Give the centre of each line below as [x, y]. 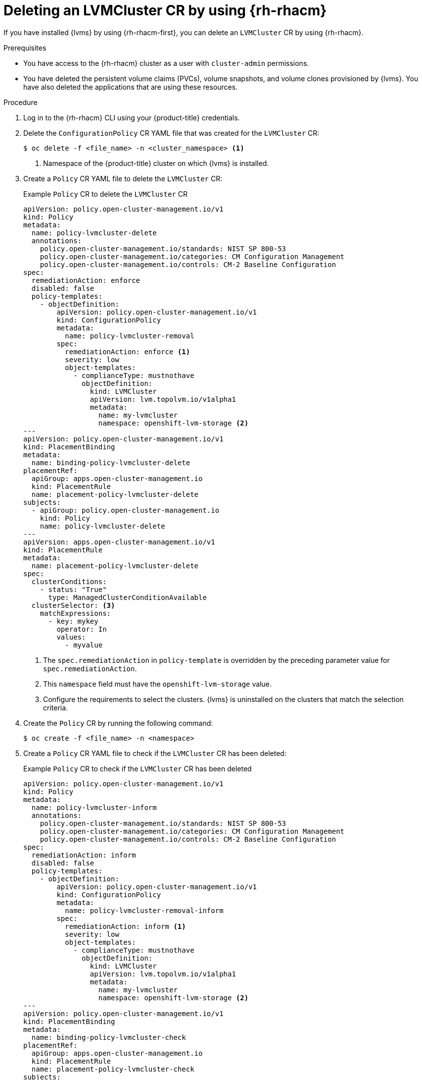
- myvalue [84, 645]
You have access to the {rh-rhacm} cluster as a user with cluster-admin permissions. [166, 63]
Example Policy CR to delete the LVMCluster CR [105, 194]
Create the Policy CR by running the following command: [118, 723]
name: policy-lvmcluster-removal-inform [144, 910]
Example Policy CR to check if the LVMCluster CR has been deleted [138, 768]
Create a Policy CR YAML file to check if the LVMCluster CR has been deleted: [155, 753]
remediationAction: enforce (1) [128, 351]
